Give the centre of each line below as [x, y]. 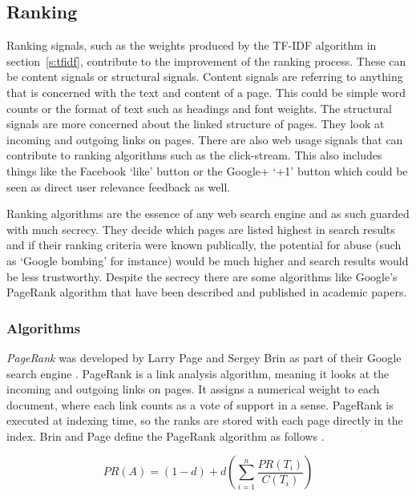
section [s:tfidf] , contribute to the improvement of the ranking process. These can [206, 60]
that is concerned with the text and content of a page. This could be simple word [206, 92]
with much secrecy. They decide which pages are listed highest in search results [201, 229]
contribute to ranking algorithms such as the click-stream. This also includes [194, 155]
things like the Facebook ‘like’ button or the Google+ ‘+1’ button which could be [207, 170]
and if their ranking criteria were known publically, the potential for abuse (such [204, 245]
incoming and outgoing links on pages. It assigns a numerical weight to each [193, 389]
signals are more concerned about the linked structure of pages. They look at [196, 124]
